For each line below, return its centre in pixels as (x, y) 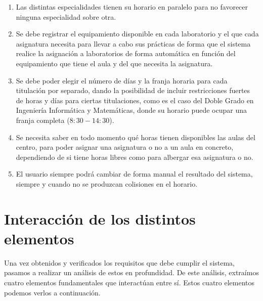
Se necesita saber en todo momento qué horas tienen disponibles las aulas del (136, 137)
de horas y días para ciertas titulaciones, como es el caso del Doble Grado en (135, 100)
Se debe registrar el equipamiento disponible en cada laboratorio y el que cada (137, 34)
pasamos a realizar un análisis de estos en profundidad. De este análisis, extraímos (131, 272)
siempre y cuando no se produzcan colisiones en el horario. (107, 183)
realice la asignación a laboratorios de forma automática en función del (126, 53)
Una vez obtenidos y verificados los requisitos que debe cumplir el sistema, (120, 262)
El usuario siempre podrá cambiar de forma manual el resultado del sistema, (134, 174)
